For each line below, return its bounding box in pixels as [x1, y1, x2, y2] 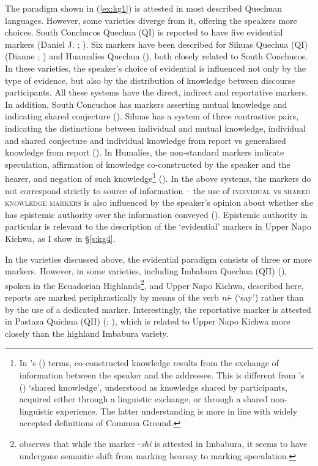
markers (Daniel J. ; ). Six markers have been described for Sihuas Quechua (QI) [5, 37, 308, 50]
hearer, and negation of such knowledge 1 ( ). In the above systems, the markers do [5, 170, 311, 184]
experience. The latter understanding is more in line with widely [56, 404, 298, 417]
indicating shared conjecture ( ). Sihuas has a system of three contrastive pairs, [5, 110, 299, 122]
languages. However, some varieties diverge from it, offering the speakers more [5, 13, 297, 26]
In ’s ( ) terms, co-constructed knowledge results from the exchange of [19, 356, 279, 369]
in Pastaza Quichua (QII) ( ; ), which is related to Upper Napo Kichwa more [5, 315, 290, 328]
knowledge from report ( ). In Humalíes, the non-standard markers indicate [5, 146, 284, 159]
